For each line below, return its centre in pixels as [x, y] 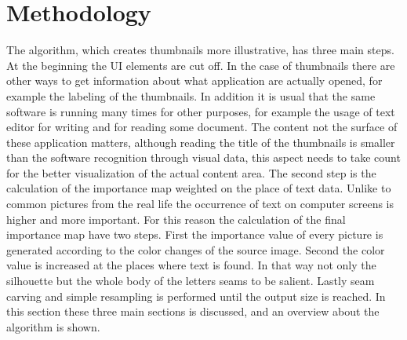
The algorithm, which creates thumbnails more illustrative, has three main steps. [200, 50]
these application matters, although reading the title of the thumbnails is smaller [201, 142]
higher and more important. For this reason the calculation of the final [176, 219]
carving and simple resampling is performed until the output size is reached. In [196, 296]
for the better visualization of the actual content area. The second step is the [191, 172]
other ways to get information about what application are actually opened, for [194, 80]
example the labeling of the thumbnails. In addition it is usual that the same [191, 95]
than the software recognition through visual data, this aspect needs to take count [203, 157]
